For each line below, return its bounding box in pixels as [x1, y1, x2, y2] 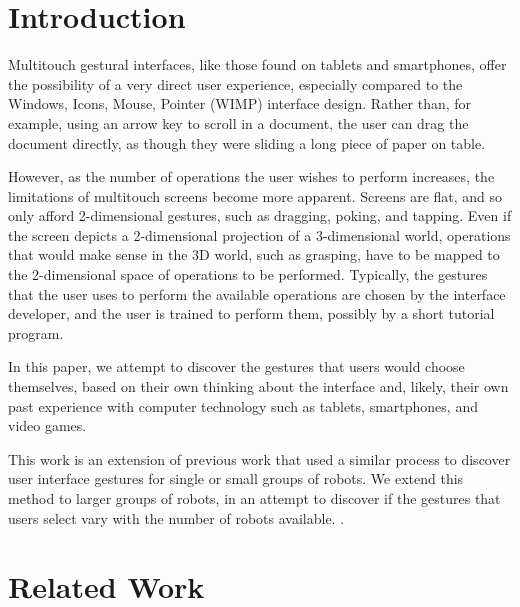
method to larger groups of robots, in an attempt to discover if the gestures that [8, 488, 501, 508]
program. [8, 322, 64, 343]
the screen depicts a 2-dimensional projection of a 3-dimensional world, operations [8, 224, 511, 245]
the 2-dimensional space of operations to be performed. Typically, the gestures [8, 264, 488, 285]
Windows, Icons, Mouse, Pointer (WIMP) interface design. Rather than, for [8, 93, 472, 114]
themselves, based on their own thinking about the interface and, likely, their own [8, 376, 509, 397]
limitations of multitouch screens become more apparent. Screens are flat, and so [8, 185, 503, 206]
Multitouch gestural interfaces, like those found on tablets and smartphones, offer [8, 54, 507, 75]
